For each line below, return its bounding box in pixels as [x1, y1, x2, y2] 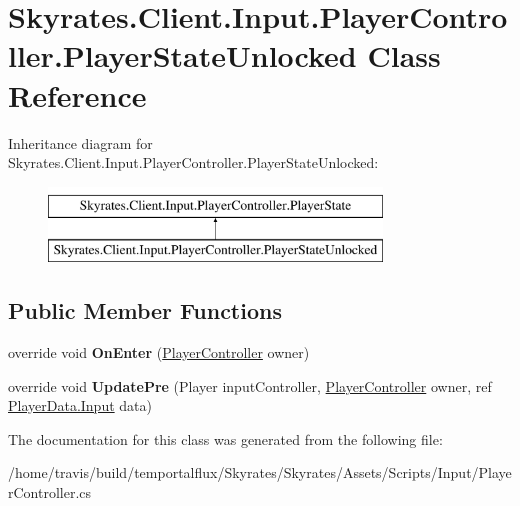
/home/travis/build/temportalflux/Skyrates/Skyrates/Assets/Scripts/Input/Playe [8, 462, 512, 483]
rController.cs [8, 482, 92, 503]
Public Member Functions [8, 295, 282, 326]
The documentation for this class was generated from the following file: [8, 428, 443, 449]
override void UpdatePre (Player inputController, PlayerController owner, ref [8, 375, 492, 396]
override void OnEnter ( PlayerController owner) [8, 342, 310, 363]
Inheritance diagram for [8, 132, 153, 153]
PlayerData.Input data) [8, 395, 152, 416]
